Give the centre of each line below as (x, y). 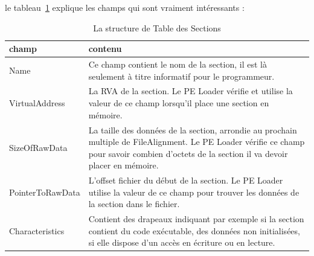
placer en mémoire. (123, 165)
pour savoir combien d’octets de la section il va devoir (188, 153)
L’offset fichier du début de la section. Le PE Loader (186, 180)
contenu (105, 49)
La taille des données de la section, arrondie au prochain (193, 130)
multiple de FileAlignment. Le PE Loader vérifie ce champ (197, 142)
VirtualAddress (37, 103)
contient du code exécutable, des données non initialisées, (194, 230)
